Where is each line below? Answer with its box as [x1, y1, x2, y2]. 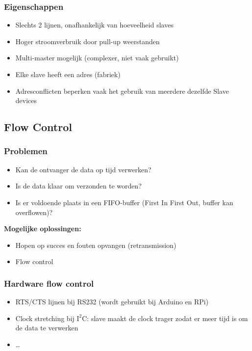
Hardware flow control [4, 277, 94, 289]
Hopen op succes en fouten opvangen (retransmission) [15, 240, 177, 250]
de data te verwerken [15, 323, 78, 333]
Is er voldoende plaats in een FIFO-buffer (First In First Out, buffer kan [15, 197, 233, 207]
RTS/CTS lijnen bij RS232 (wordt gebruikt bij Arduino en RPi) [15, 297, 208, 307]
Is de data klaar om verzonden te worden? [15, 181, 142, 191]
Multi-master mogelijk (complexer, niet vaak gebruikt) [15, 53, 179, 63]
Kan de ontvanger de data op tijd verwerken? [15, 164, 152, 174]
